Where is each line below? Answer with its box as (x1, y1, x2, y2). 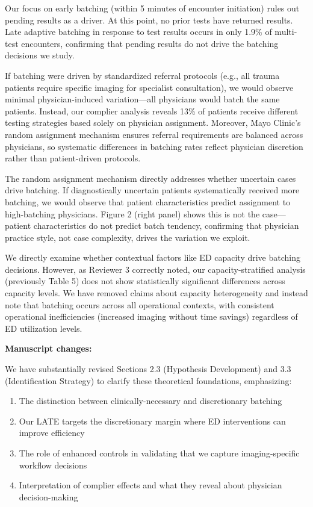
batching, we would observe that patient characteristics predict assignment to (5, 195, 291, 208)
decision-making (19, 490, 78, 503)
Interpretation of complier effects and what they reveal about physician (19, 479, 282, 491)
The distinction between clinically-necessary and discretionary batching (19, 394, 282, 407)
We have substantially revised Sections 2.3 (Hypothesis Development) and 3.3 (5, 362, 291, 375)
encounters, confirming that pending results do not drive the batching (21, 37, 279, 49)
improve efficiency (19, 426, 85, 439)
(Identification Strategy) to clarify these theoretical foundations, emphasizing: (5, 374, 292, 387)
